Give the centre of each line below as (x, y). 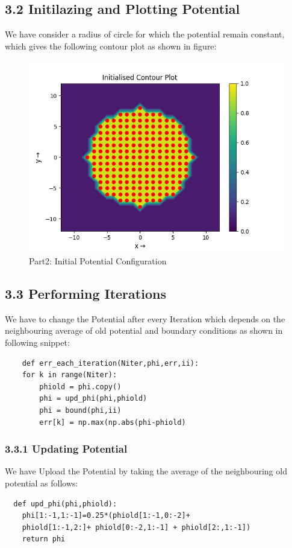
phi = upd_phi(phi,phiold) (93, 399)
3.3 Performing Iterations (85, 293)
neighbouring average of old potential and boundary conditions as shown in (144, 330)
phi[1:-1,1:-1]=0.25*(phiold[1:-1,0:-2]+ (106, 516)
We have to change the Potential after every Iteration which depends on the (145, 318)
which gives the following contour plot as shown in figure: (111, 46)
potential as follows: (42, 483)
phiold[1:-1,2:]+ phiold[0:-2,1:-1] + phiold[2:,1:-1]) (136, 527)
